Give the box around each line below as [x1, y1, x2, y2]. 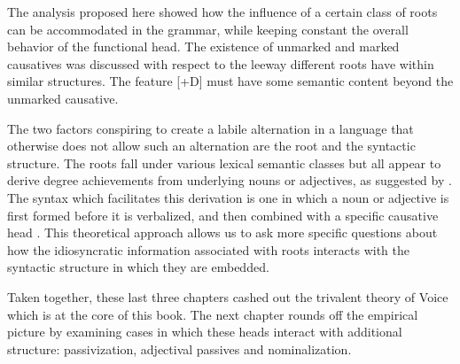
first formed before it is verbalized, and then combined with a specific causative [7, 205, 439, 224]
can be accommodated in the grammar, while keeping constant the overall [7, 19, 409, 38]
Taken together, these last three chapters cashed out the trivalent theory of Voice [7, 287, 448, 306]
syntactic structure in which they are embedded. [7, 258, 269, 276]
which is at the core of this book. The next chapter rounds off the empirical [7, 305, 418, 323]
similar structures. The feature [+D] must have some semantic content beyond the [7, 72, 454, 90]
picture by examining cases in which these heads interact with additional [7, 322, 402, 341]
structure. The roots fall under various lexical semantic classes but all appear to [7, 153, 441, 172]
